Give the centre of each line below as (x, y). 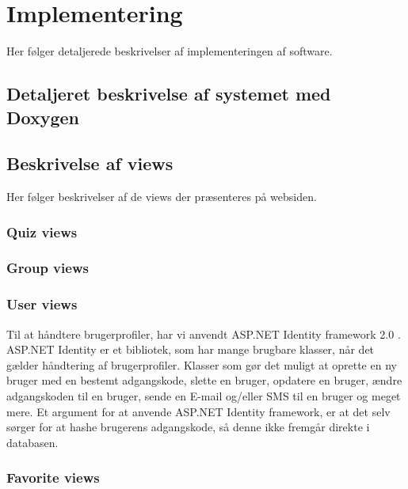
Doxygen (43, 117)
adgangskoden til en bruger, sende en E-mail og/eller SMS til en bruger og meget (204, 395)
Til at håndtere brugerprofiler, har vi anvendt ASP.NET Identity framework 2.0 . (204, 334)
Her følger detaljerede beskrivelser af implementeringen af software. (170, 51)
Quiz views (42, 231)
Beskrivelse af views (90, 163)
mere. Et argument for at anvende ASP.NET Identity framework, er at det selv (198, 411)
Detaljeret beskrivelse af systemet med (169, 94)
